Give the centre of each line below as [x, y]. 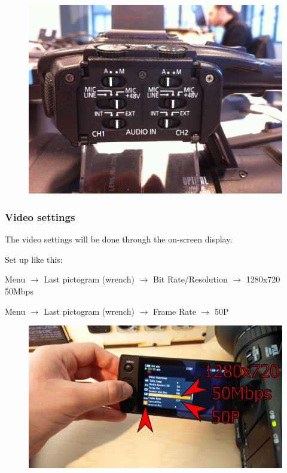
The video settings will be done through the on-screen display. [119, 239]
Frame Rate [174, 311]
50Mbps [19, 291]
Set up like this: [34, 259]
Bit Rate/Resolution [190, 279]
